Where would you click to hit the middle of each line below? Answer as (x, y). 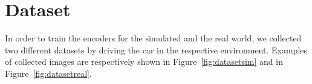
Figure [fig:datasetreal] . (48, 73)
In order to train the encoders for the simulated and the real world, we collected (153, 38)
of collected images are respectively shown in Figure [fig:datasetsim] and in (144, 61)
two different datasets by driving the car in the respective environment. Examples (156, 49)
